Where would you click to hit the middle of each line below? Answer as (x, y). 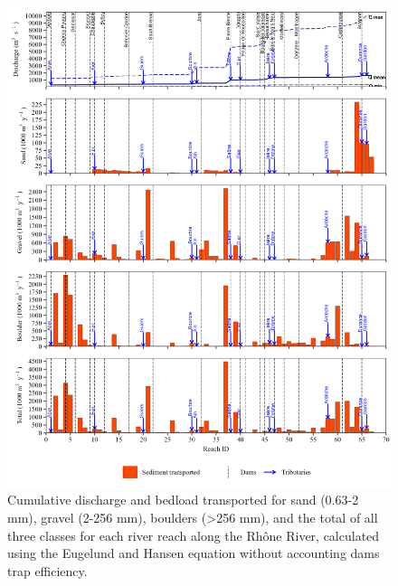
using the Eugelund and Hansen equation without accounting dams (194, 553)
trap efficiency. (47, 570)
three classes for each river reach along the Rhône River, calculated (194, 535)
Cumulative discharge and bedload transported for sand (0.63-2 (183, 500)
